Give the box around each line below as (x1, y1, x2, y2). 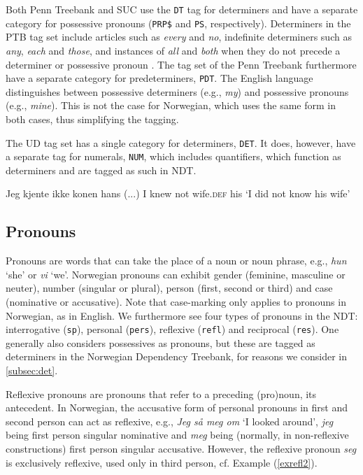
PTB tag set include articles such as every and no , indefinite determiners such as (6, 29, 352, 44)
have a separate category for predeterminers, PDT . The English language (6, 71, 313, 85)
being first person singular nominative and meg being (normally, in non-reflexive (6, 427, 349, 442)
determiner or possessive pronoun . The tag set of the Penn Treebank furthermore (6, 57, 357, 71)
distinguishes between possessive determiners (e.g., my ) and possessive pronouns (6, 84, 349, 99)
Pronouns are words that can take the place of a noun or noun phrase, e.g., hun (6, 253, 347, 268)
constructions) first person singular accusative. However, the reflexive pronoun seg (6, 441, 357, 456)
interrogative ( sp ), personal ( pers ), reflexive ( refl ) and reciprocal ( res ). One (6, 322, 339, 336)
